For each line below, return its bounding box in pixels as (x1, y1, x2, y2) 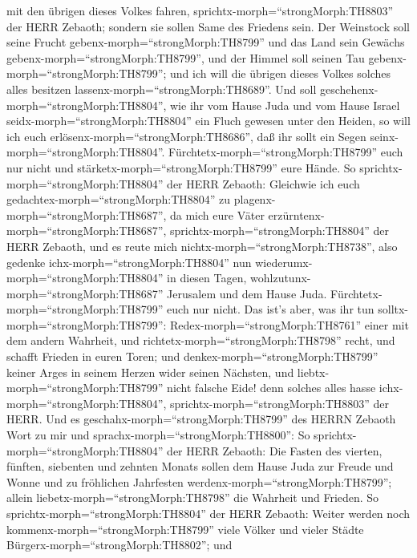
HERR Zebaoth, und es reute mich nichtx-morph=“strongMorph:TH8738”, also (6, 237, 398, 254)
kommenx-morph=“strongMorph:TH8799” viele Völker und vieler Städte (6, 520, 364, 537)
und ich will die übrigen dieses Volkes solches (170, 65, 391, 82)
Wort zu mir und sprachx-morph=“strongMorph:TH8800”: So (6, 427, 310, 443)
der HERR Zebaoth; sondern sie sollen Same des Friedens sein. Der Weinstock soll (6, 18, 410, 34)
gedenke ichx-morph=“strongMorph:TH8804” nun (6, 253, 252, 270)
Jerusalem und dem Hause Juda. (167, 285, 327, 301)
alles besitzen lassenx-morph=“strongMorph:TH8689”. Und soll (6, 80, 317, 97)
